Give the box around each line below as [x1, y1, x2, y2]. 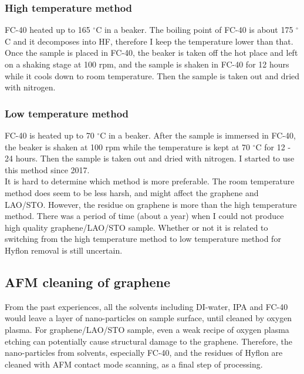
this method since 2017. [5, 163, 90, 176]
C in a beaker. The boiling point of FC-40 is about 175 [96, 23, 293, 36]
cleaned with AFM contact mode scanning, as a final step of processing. [5, 358, 263, 370]
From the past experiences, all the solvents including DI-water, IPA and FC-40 [5, 300, 288, 312]
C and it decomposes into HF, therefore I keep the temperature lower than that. [5, 35, 293, 47]
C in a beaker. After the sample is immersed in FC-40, [100, 129, 296, 141]
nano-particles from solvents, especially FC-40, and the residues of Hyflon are [5, 346, 283, 359]
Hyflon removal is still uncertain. [5, 244, 123, 256]
